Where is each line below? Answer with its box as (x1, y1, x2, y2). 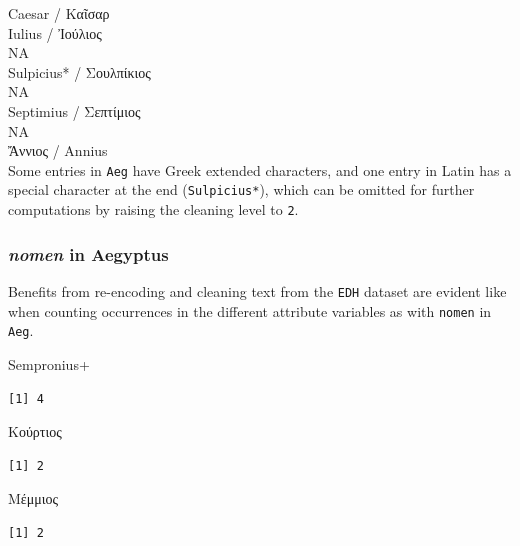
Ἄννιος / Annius (8, 140, 108, 161)
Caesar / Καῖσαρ (8, 3, 110, 23)
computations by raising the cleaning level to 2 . (8, 199, 299, 220)
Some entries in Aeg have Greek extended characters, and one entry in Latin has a (8, 159, 512, 180)
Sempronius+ (8, 353, 90, 374)
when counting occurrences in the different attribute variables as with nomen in (8, 300, 492, 321)
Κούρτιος (8, 421, 62, 442)
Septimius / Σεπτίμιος (8, 100, 141, 121)
